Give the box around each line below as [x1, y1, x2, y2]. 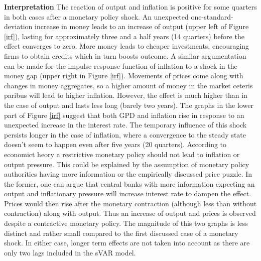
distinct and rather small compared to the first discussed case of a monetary [4, 227, 238, 238]
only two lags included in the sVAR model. [4, 247, 136, 257]
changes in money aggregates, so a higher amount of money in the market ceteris [4, 80, 253, 90]
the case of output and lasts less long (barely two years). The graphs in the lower [4, 99, 253, 110]
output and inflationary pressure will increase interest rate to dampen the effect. [4, 188, 251, 199]
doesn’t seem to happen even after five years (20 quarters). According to [4, 139, 227, 150]
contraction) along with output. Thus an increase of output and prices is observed [4, 208, 256, 218]
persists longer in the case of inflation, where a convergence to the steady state [4, 129, 246, 140]
